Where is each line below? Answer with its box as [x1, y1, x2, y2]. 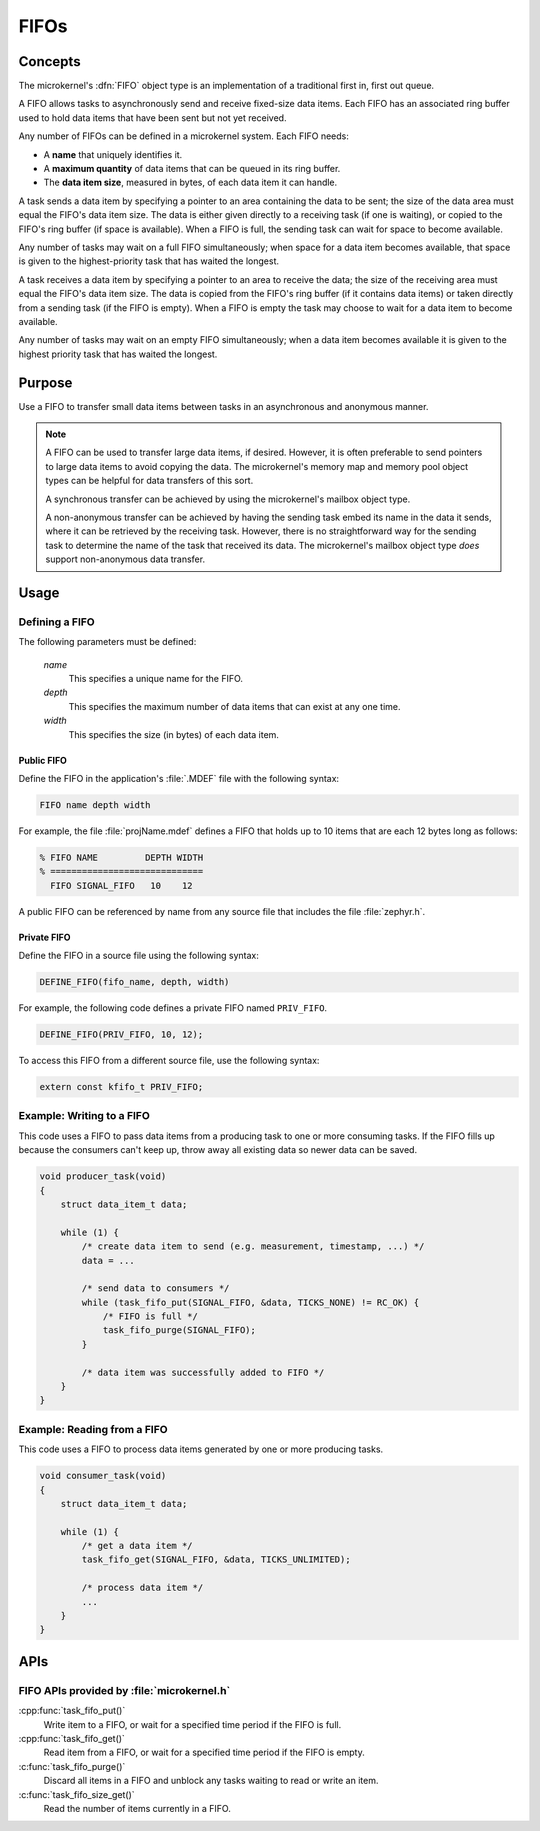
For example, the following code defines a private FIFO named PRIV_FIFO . [18, 1002, 328, 1014]
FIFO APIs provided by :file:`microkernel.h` [18, 1683, 231, 1697]
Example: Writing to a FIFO [18, 1109, 150, 1123]
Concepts [18, 53, 81, 70]
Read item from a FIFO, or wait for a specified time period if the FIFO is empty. [43, 1746, 365, 1759]
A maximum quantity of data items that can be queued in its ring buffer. [43, 163, 341, 175]
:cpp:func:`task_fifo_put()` [18, 1705, 126, 1717]
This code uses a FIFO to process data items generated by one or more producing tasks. [18, 1443, 384, 1455]
